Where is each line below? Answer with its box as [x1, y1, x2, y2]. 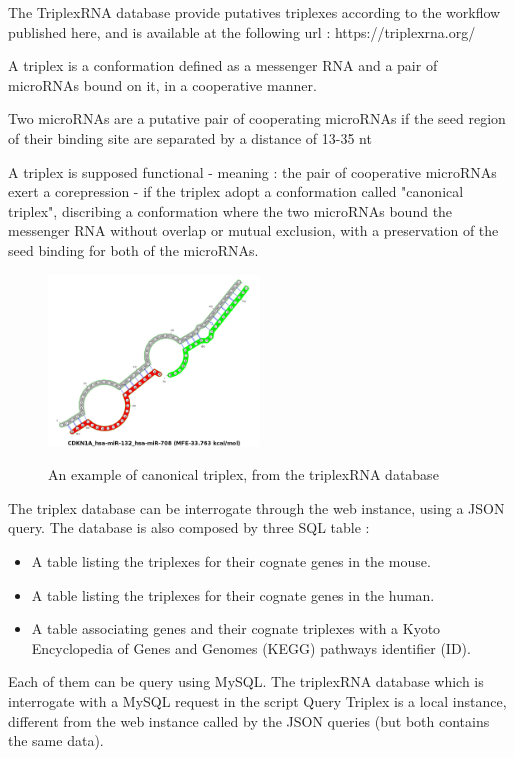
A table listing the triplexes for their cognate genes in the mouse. [31, 550, 431, 571]
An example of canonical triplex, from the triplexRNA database [48, 464, 439, 485]
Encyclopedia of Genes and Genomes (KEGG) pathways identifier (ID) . [31, 637, 471, 658]
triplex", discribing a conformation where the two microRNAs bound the [8, 200, 453, 221]
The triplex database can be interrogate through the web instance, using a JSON [8, 497, 505, 518]
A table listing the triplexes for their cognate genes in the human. [31, 584, 435, 605]
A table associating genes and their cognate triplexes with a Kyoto [31, 618, 441, 639]
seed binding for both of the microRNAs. [8, 239, 259, 260]
